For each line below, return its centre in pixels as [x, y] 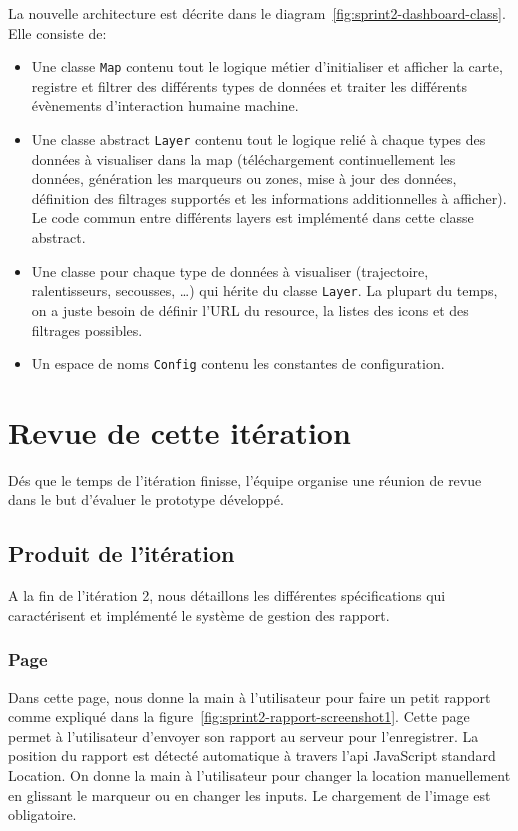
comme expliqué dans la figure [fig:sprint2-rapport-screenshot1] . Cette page [239, 716]
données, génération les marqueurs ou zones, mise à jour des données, [244, 178]
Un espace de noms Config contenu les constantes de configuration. [238, 363]
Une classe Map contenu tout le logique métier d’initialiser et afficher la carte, [267, 66]
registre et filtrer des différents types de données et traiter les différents [249, 85]
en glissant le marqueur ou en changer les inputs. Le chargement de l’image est [249, 794]
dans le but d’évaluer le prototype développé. [146, 499]
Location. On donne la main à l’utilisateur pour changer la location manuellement [259, 775]
